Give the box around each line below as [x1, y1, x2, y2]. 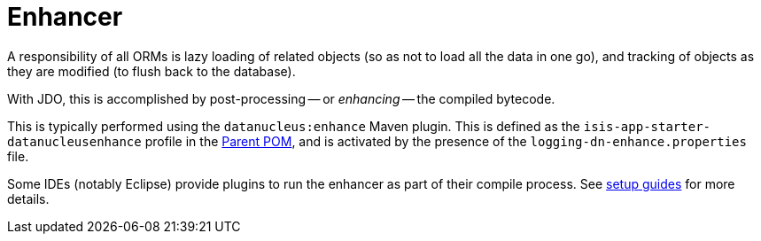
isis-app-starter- [583, 119, 711, 134]
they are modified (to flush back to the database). [7, 63, 296, 79]
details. [7, 190, 50, 206]
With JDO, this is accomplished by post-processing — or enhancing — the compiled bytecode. [7, 90, 555, 106]
